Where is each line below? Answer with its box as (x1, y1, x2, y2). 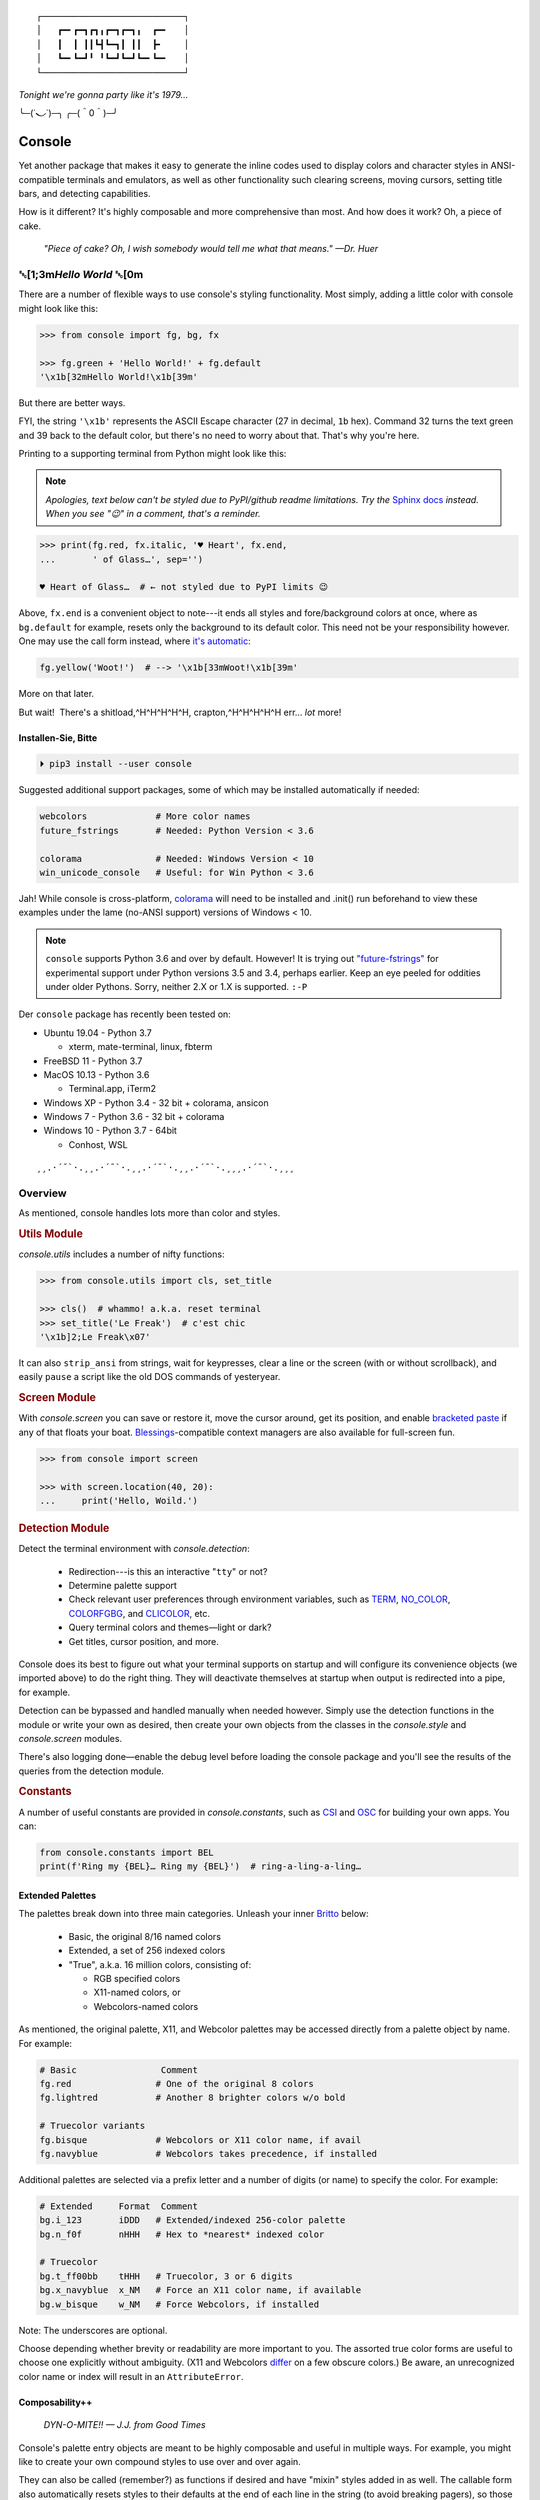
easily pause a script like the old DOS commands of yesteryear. (18, 1371, 281, 1383)
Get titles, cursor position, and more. (68, 1635, 220, 1647)
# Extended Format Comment (39, 2200, 199, 2212)
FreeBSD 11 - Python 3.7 (43, 1055, 143, 1067)
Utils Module (18, 1227, 84, 1241)
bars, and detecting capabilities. (18, 188, 151, 200)
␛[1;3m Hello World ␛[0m (18, 267, 144, 281)
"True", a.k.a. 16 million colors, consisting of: (68, 1958, 252, 1970)
